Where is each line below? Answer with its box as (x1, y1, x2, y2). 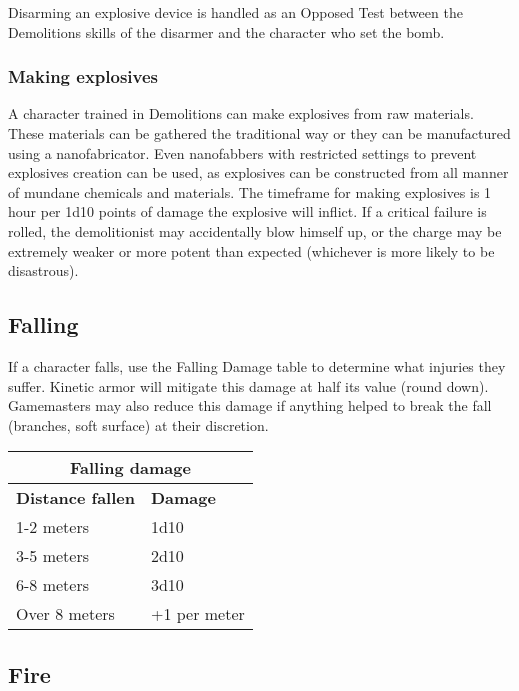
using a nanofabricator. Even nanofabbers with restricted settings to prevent (8, 142, 477, 163)
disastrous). (8, 260, 79, 281)
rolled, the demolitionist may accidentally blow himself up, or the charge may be (8, 220, 502, 241)
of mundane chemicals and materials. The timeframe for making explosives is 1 (8, 181, 492, 202)
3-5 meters (16, 544, 89, 568)
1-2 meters (16, 515, 89, 539)
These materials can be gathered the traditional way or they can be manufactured (8, 123, 511, 143)
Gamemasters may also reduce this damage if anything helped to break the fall (8, 395, 492, 416)
